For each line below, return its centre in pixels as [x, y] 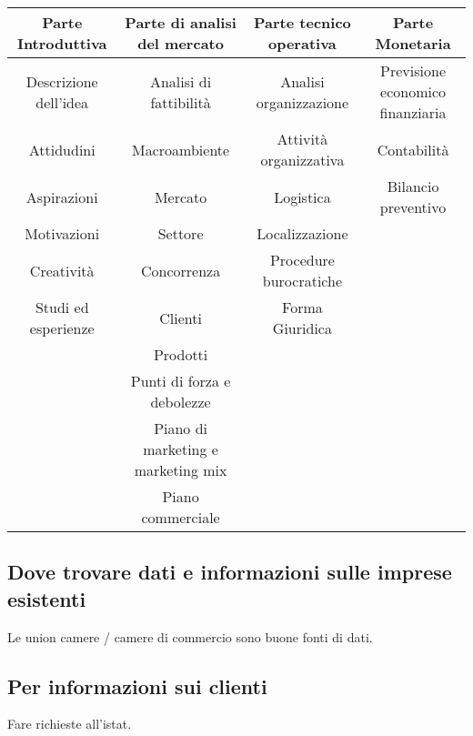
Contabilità [413, 149]
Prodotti [181, 354]
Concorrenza [181, 270]
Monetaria [413, 43]
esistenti [47, 598]
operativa [302, 43]
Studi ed [62, 307]
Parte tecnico [302, 22]
